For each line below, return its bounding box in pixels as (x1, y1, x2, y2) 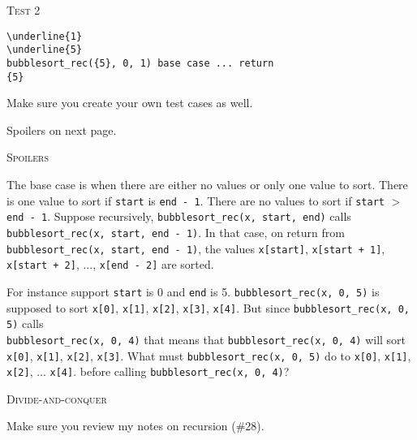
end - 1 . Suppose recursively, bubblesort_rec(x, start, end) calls (6, 208, 351, 225)
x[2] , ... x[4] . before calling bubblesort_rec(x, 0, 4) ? (6, 363, 290, 380)
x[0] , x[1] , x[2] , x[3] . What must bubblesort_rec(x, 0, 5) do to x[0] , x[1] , (6, 347, 411, 364)
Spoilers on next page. (6, 121, 117, 138)
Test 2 (6, 2, 41, 18)
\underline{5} (6, 44, 83, 56)
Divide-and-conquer (6, 390, 107, 407)
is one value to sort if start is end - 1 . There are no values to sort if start (6, 192, 385, 209)
